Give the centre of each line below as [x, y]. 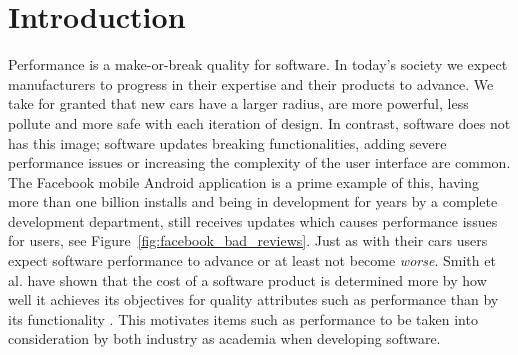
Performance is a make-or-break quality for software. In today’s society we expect [258, 64]
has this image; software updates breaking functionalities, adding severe [227, 142]
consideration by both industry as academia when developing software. [224, 338]
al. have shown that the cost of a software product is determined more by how [247, 279]
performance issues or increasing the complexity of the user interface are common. [259, 162]
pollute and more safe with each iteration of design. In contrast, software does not [259, 122]
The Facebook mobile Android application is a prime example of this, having [244, 181]
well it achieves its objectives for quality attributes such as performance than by [253, 299]
